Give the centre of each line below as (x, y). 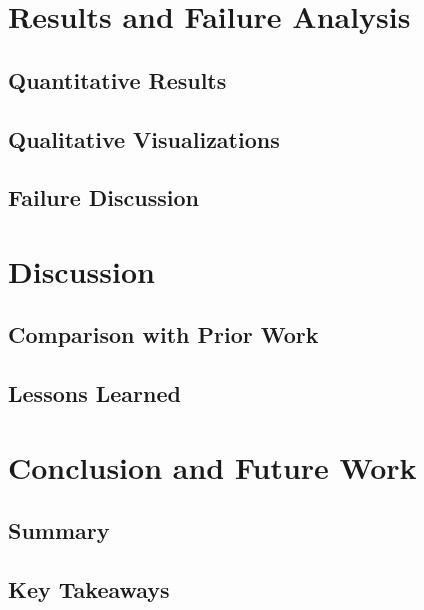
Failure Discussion (103, 197)
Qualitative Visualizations (144, 138)
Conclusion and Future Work (212, 466)
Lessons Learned (94, 393)
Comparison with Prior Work (163, 334)
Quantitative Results (117, 79)
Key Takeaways (89, 589)
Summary (59, 530)
